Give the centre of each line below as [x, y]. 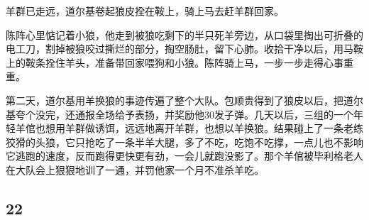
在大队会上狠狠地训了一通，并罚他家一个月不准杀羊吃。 [135, 169]
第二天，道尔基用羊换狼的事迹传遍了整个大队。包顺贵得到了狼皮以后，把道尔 [184, 100]
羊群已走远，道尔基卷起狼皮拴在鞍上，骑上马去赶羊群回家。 [145, 11]
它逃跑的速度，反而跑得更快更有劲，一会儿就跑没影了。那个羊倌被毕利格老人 [184, 156]
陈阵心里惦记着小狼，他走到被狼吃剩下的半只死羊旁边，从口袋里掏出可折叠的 [184, 34]
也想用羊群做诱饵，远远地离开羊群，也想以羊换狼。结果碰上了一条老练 [199, 128]
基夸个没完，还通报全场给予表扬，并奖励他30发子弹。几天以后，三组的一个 [180, 114]
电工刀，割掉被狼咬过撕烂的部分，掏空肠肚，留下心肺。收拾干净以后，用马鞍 [184, 49]
